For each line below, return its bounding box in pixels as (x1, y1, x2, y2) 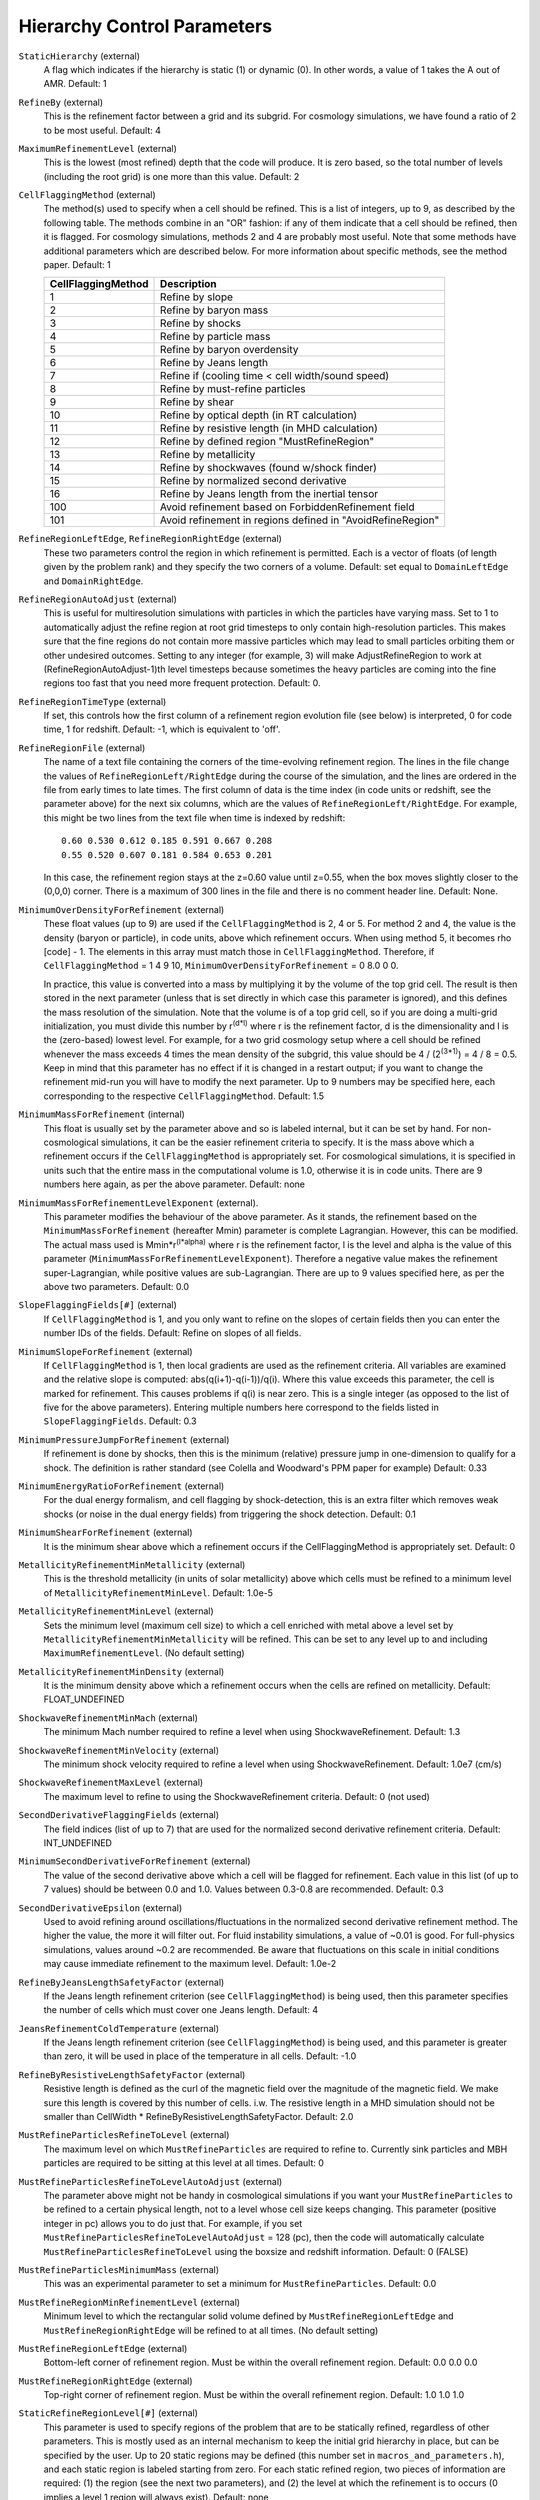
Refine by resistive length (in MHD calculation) (160, 421, 379, 435)
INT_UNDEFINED (43, 1837, 112, 1849)
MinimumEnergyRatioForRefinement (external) (18, 1480, 225, 1492)
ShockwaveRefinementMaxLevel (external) (18, 1776, 204, 1789)
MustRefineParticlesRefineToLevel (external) (18, 2129, 230, 2141)
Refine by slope (160, 290, 234, 304)
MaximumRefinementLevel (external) (18, 142, 177, 154)
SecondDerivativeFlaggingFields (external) (18, 1809, 220, 1821)
